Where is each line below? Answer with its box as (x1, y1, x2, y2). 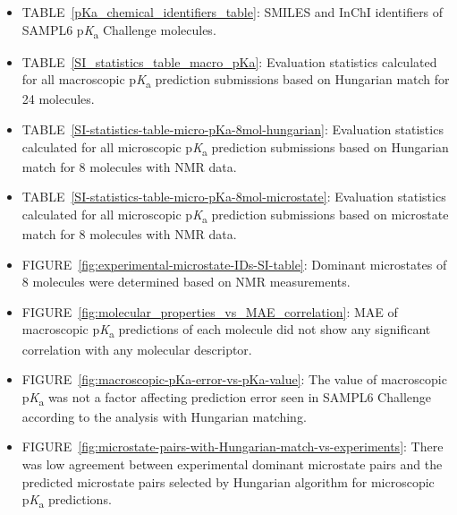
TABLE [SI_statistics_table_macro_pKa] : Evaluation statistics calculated (21, 52, 437, 71)
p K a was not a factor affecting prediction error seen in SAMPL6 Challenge (21, 387, 431, 408)
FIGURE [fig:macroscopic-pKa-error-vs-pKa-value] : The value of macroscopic (21, 370, 447, 389)
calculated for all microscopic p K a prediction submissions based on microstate (21, 204, 449, 226)
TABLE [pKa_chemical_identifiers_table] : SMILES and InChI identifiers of (21, 3, 444, 21)
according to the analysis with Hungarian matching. (21, 407, 307, 425)
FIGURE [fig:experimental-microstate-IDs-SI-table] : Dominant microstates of (21, 254, 447, 273)
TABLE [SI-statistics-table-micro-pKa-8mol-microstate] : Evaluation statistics (21, 187, 446, 206)
